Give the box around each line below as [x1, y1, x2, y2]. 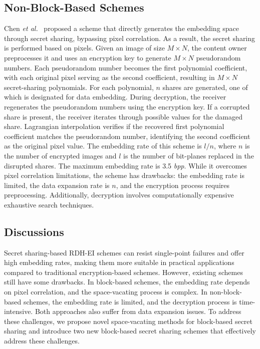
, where [213, 140, 236, 151]
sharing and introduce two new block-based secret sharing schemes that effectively [4, 325, 256, 336]
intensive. [4, 306, 33, 316]
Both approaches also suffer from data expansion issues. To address [35, 306, 241, 316]
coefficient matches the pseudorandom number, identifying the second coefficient [4, 130, 250, 141]
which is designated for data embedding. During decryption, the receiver [4, 91, 226, 102]
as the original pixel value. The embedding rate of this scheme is [4, 140, 202, 151]
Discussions [4, 223, 64, 239]
